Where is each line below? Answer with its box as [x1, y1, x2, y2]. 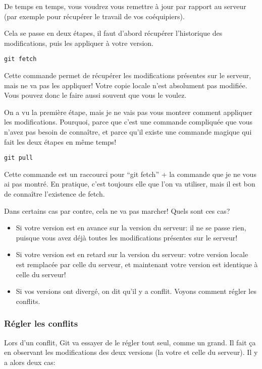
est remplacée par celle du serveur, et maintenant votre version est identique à [16, 259, 258, 269]
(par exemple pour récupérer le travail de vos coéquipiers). [4, 11, 185, 21]
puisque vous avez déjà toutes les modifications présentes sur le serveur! [16, 232, 238, 242]
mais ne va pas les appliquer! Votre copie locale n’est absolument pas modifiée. [4, 80, 247, 90]
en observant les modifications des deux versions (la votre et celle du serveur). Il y [4, 347, 258, 357]
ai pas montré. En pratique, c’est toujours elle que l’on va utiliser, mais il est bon [4, 178, 255, 189]
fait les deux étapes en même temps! [4, 136, 117, 147]
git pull [4, 154, 33, 162]
